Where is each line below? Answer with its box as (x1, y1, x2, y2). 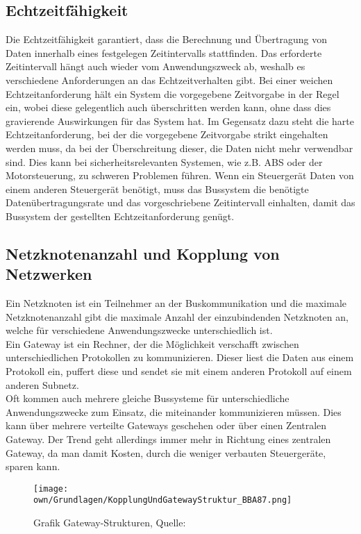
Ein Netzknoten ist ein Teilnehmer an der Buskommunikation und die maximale (6, 296, 347, 310)
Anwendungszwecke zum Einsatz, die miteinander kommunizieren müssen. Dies (6, 404, 342, 419)
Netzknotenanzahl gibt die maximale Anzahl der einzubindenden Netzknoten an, (6, 309, 349, 324)
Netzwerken (6, 263, 92, 285)
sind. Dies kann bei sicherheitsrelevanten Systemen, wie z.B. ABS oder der (6, 154, 323, 169)
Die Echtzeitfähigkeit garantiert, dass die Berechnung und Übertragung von (6, 32, 327, 47)
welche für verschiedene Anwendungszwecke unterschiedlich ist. (6, 323, 273, 337)
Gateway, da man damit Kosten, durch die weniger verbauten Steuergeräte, (6, 445, 326, 460)
